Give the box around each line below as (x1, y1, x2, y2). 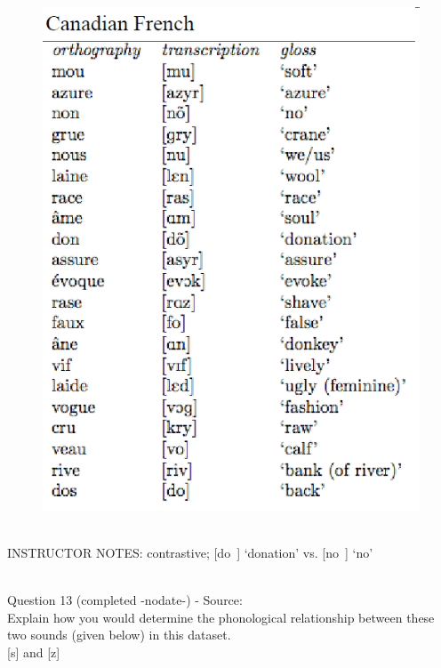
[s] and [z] (7, 643, 60, 662)
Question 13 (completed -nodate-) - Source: (7, 591, 243, 609)
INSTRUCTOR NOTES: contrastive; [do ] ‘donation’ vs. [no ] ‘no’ (7, 543, 373, 562)
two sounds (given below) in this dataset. (7, 625, 231, 644)
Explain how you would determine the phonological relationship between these (7, 608, 435, 626)
